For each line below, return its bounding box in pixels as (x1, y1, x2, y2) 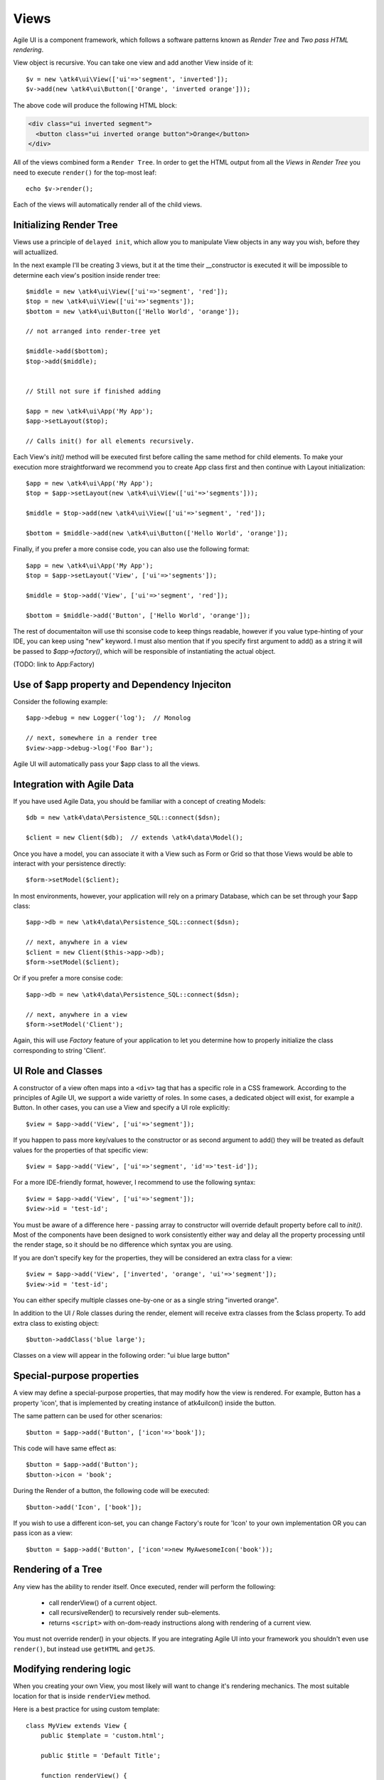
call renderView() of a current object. (48, 1598, 157, 1607)
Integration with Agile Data (13, 778, 134, 790)
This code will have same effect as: (13, 1444, 117, 1452)
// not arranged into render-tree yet (26, 328, 161, 335)
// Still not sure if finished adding (26, 387, 161, 395)
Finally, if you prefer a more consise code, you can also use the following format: (13, 545, 250, 553)
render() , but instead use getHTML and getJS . (13, 1645, 156, 1653)
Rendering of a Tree (13, 1564, 102, 1576)
